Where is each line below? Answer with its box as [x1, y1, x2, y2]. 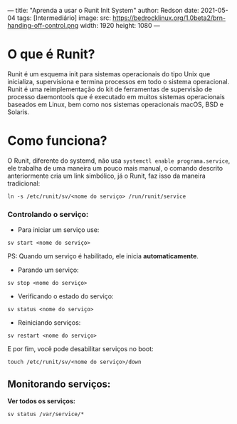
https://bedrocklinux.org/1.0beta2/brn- [112, 14, 226, 22]
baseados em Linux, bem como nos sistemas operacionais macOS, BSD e [7, 100, 224, 108]
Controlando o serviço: [7, 209, 89, 219]
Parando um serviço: [17, 266, 80, 274]
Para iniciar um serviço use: [17, 226, 100, 234]
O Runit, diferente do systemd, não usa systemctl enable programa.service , [7, 156, 231, 165]
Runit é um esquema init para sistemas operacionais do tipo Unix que [7, 69, 211, 78]
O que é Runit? [7, 46, 95, 63]
